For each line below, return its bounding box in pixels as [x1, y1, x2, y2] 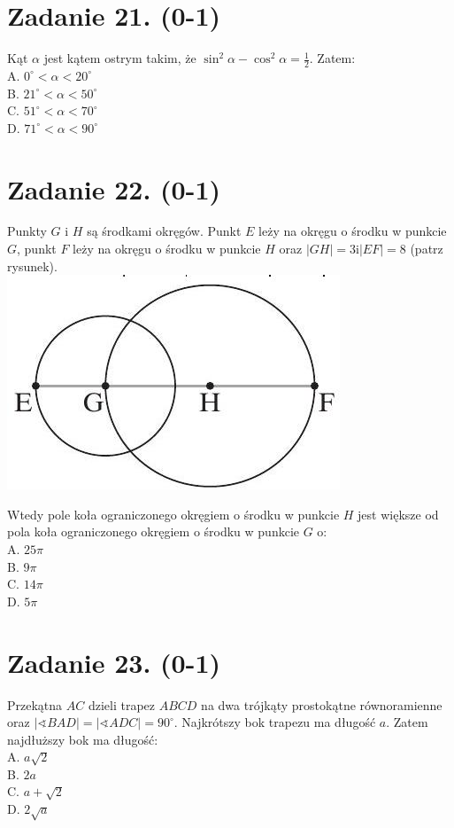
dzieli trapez [88, 695, 156, 714]
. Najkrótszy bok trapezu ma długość [173, 713, 376, 731]
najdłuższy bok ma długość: [7, 730, 158, 748]
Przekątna [7, 695, 63, 714]
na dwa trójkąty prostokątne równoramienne [201, 695, 442, 714]
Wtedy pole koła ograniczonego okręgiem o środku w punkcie [7, 504, 340, 523]
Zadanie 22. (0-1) [7, 170, 220, 207]
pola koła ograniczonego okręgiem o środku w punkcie [7, 522, 300, 541]
